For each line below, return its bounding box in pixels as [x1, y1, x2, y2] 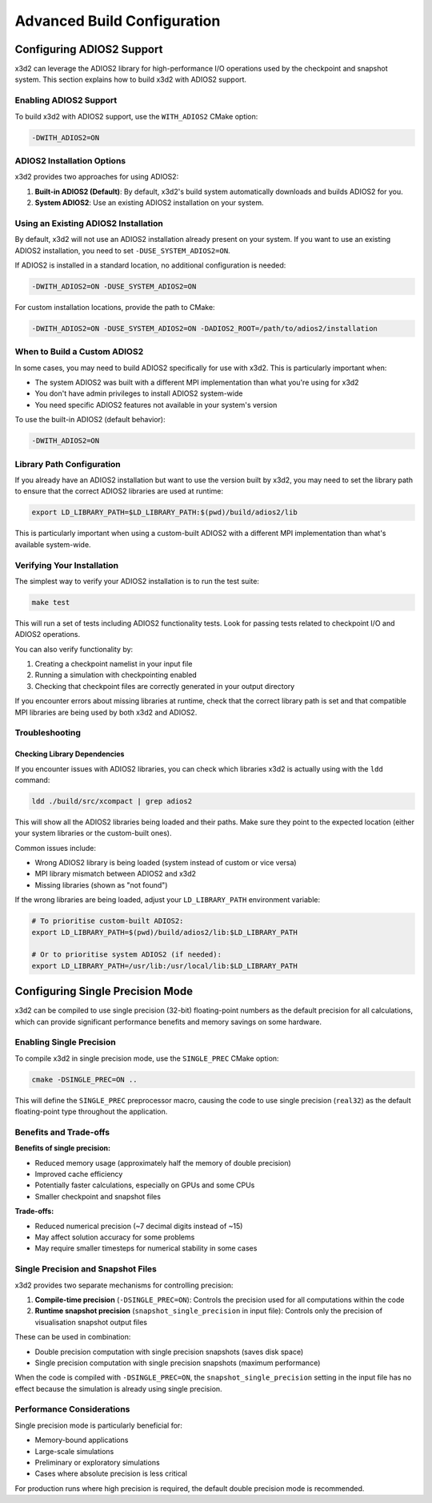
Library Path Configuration [14, 458, 122, 469]
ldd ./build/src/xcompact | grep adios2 [31, 796, 192, 805]
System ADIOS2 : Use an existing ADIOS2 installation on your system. [34, 198, 264, 208]
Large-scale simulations [34, 1446, 114, 1456]
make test [31, 598, 70, 606]
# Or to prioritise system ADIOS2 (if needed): [31, 950, 222, 959]
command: [14, 775, 50, 784]
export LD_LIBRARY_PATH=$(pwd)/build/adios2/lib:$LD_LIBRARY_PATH [31, 928, 298, 937]
